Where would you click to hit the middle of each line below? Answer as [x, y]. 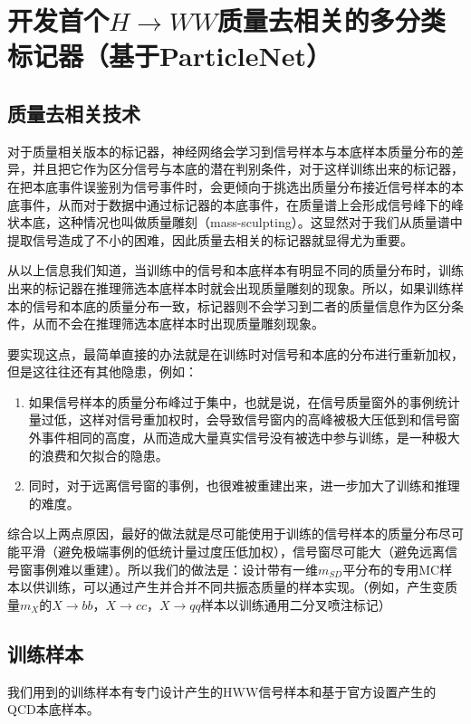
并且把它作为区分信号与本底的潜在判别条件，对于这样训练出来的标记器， [248, 169]
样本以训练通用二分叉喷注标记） [296, 604]
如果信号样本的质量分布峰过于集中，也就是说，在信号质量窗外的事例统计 [244, 401]
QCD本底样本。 [53, 709]
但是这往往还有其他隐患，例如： [102, 372]
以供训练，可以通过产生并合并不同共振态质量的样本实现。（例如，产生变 [232, 587]
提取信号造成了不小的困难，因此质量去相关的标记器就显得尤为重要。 [210, 239]
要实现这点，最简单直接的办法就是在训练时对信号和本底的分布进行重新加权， [235, 353]
